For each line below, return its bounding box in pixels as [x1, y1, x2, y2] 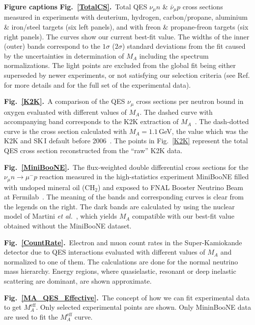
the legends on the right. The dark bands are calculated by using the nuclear [4, 201, 235, 211]
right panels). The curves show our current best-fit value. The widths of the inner [4, 31, 250, 41]
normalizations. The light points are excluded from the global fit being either [4, 60, 236, 70]
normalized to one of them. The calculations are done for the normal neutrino [4, 256, 238, 266]
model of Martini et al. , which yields [4, 211, 117, 221]
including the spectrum [139, 50, 209, 61]
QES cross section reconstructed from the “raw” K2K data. [4, 145, 183, 156]
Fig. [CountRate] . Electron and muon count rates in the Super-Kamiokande [4, 237, 242, 247]
